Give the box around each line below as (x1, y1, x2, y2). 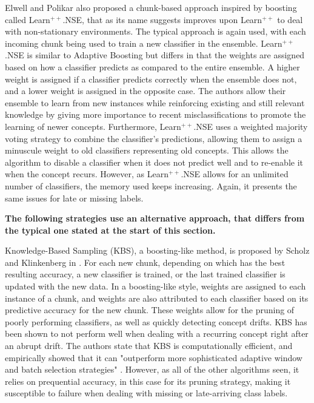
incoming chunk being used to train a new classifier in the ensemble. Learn (5, 36, 282, 49)
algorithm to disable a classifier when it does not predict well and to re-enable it (5, 155, 304, 168)
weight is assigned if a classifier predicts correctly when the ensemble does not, (5, 72, 297, 85)
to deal (277, 13, 303, 25)
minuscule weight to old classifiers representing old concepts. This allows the (5, 144, 289, 157)
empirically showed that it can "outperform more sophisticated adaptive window (5, 351, 302, 364)
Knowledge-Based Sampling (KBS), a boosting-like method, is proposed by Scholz (5, 244, 310, 257)
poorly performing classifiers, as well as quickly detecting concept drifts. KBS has (5, 315, 307, 328)
